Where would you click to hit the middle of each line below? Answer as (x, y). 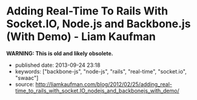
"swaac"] (27, 78)
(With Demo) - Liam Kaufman (81, 37)
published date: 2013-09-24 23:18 (58, 65)
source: (25, 84)
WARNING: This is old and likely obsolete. (60, 53)
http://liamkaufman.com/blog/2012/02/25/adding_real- (104, 84)
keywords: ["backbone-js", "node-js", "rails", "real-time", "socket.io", (101, 71)
